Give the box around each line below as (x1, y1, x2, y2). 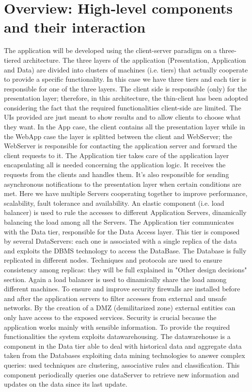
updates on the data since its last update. (4, 379, 127, 389)
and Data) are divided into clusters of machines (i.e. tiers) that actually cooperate (4, 64, 248, 74)
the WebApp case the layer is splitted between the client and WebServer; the (4, 131, 232, 141)
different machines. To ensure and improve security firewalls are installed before (4, 284, 240, 294)
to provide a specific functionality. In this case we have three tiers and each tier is (4, 74, 247, 84)
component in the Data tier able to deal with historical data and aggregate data (4, 340, 242, 351)
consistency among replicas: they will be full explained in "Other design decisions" (4, 264, 247, 274)
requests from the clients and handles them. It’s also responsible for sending (4, 169, 229, 179)
